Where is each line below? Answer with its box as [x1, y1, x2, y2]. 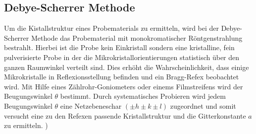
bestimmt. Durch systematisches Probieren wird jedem [60, 91, 226, 101]
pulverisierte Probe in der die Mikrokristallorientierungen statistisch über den [4, 52, 240, 62]
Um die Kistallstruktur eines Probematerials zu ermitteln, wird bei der [4, 23, 219, 33]
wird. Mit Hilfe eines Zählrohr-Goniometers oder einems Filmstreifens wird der [4, 81, 243, 91]
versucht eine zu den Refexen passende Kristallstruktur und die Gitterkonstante [4, 110, 246, 121]
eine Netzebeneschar [60, 100, 122, 111]
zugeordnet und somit [170, 100, 236, 111]
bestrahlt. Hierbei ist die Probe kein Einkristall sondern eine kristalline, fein [4, 42, 235, 53]
